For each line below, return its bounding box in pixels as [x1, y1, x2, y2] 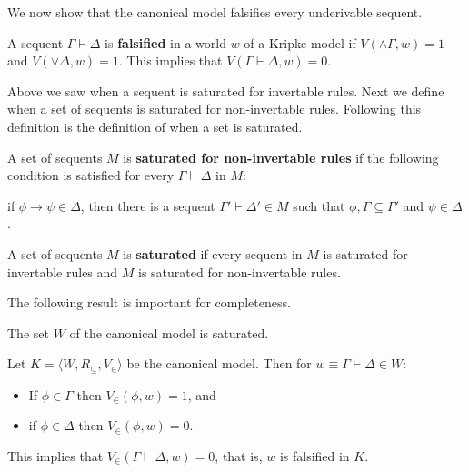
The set [7, 323, 49, 342]
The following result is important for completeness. [7, 293, 291, 312]
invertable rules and [7, 262, 118, 281]
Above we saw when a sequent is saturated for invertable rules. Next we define [7, 81, 444, 100]
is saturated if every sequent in [123, 244, 303, 263]
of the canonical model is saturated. [69, 323, 269, 342]
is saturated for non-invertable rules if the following [123, 147, 439, 166]
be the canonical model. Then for [126, 354, 312, 373]
